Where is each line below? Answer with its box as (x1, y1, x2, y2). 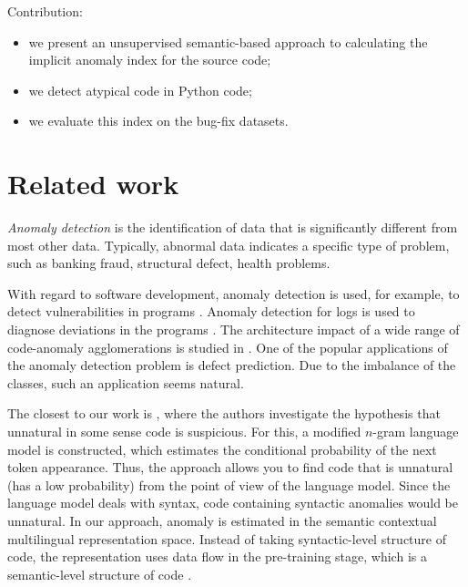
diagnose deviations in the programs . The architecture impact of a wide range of (7, 320, 460, 339)
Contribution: (7, 2, 83, 20)
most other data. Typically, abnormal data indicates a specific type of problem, (7, 235, 450, 254)
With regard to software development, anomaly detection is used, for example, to (7, 283, 460, 303)
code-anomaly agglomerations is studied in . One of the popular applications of (7, 337, 448, 356)
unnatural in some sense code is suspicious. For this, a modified (7, 422, 361, 441)
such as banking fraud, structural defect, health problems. (7, 253, 331, 273)
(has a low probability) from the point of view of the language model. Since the (7, 475, 451, 494)
